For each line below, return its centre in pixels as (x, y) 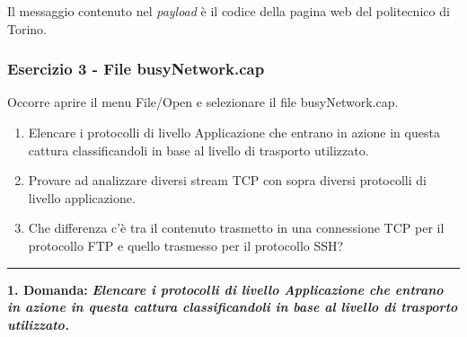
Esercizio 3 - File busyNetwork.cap (136, 69)
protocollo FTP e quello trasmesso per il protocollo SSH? (186, 245)
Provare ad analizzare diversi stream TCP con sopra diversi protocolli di (227, 180)
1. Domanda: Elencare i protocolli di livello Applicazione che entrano (225, 289)
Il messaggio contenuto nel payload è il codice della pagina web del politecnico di (229, 11)
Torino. (27, 28)
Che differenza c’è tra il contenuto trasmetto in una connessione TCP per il (236, 228)
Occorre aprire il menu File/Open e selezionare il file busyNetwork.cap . (203, 102)
